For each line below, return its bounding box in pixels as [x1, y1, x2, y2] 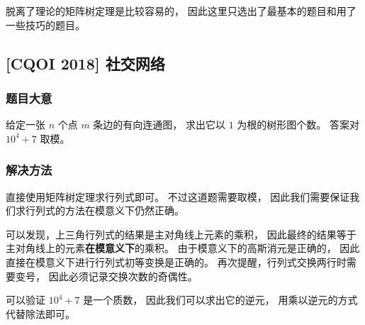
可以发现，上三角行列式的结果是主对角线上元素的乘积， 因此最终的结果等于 [6, 226, 356, 241]
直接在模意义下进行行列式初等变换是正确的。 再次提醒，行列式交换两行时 [6, 254, 347, 269]
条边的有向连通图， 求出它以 [93, 117, 226, 132]
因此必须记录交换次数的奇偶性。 [48, 268, 198, 283]
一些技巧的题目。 [6, 17, 85, 32]
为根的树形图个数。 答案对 [237, 117, 360, 132]
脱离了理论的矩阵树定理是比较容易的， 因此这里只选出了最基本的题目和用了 [6, 4, 356, 18]
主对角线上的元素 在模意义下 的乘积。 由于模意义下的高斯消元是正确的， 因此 [6, 241, 360, 255]
